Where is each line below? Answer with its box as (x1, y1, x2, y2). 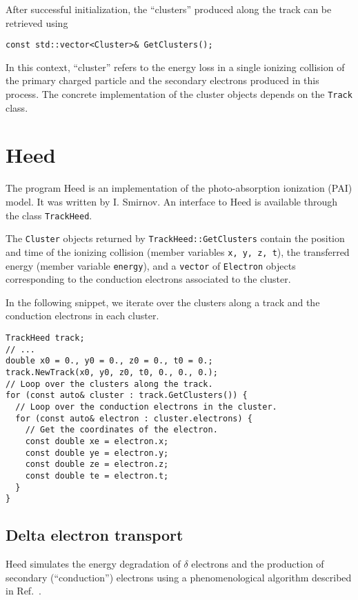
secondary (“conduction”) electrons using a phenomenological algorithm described (6, 570, 352, 584)
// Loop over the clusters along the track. (6, 379, 213, 389)
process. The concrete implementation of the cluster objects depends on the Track (6, 87, 352, 101)
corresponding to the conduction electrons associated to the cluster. (6, 272, 291, 286)
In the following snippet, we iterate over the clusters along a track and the (6, 294, 320, 309)
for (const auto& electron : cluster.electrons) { (15, 413, 252, 423)
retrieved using (6, 15, 68, 30)
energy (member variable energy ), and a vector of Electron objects (6, 258, 296, 272)
